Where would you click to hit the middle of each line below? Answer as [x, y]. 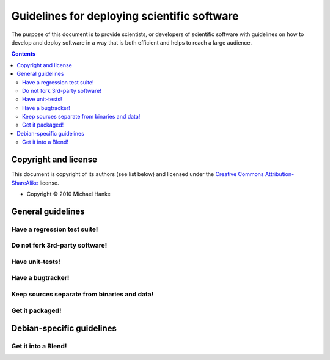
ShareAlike [25, 183]
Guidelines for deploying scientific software [125, 16]
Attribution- [280, 174]
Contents [24, 54]
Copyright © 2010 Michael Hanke [69, 194]
